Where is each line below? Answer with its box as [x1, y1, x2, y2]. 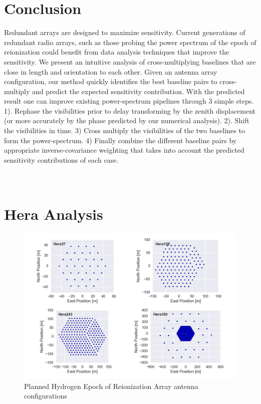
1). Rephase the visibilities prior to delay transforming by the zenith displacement [4, 105, 256, 116]
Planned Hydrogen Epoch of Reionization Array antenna [24, 380, 198, 391]
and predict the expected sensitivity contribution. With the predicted [32, 86, 245, 96]
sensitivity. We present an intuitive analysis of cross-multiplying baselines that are [4, 56, 256, 67]
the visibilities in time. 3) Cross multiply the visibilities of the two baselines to [4, 125, 245, 136]
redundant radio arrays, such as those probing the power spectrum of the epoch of [4, 37, 256, 47]
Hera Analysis [4, 203, 103, 224]
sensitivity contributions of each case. [4, 154, 119, 165]
